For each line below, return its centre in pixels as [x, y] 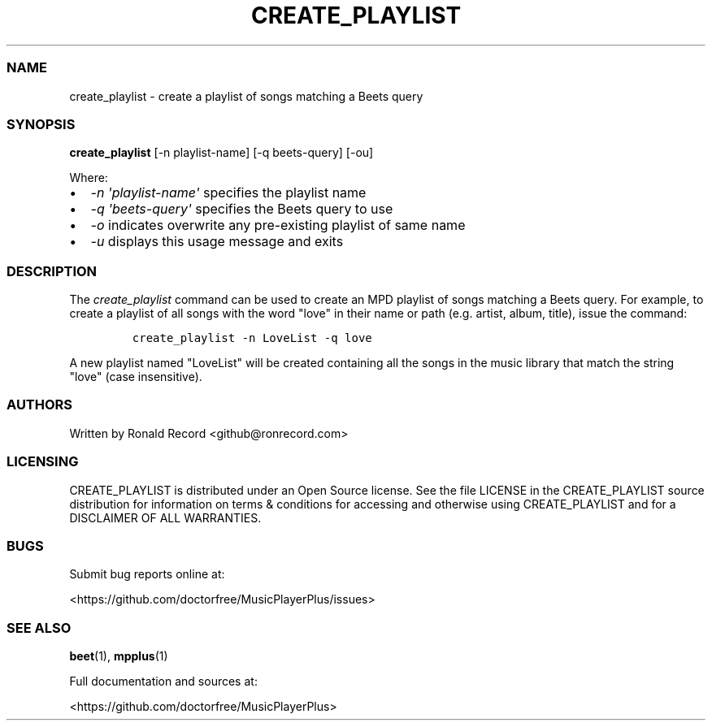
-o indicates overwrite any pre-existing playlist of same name [278, 225]
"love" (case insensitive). [136, 376]
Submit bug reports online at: [147, 574]
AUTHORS [40, 405]
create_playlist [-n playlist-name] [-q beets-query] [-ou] [221, 153]
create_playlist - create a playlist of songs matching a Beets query [246, 96]
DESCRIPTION [52, 271]
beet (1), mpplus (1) [119, 656]
